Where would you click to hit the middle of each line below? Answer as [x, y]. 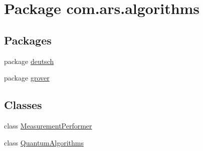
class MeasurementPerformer [48, 125]
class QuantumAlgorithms [44, 142]
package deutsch [29, 61]
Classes [23, 105]
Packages [28, 40]
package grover [27, 78]
